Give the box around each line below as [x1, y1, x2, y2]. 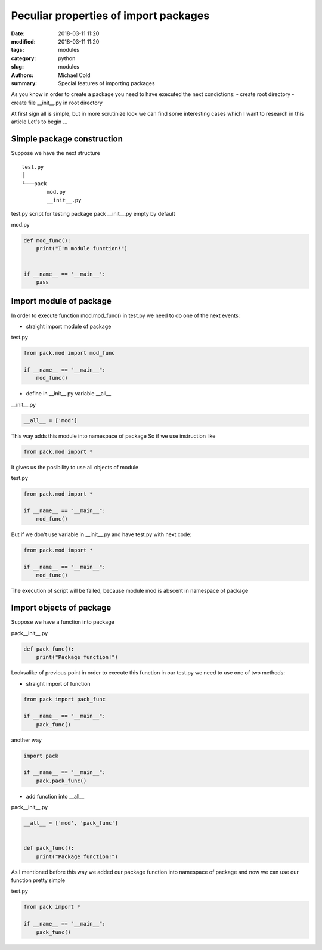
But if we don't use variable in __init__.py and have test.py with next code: [11, 531, 192, 538]
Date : [11, 30, 25, 37]
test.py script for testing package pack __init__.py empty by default [11, 210, 175, 217]
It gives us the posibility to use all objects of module [11, 463, 139, 471]
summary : [11, 79, 38, 86]
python [58, 54, 76, 62]
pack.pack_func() [36, 777, 87, 784]
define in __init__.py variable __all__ [26, 390, 112, 397]
